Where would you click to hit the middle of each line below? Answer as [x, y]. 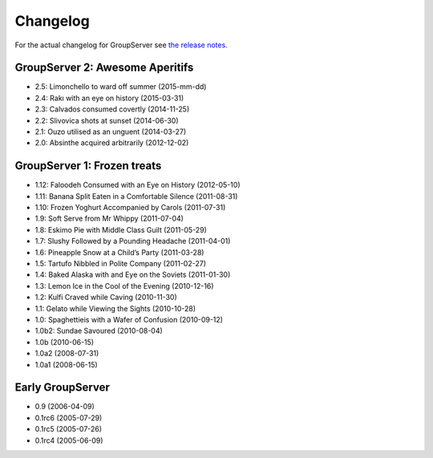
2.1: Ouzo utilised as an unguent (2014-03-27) [111, 132]
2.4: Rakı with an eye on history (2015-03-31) [109, 98]
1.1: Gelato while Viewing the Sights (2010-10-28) [115, 308]
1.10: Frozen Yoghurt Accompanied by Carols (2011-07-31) [130, 208]
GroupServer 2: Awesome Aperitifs [104, 68]
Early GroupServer [62, 388]
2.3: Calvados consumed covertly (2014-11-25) [112, 109]
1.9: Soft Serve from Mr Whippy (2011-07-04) [109, 219]
